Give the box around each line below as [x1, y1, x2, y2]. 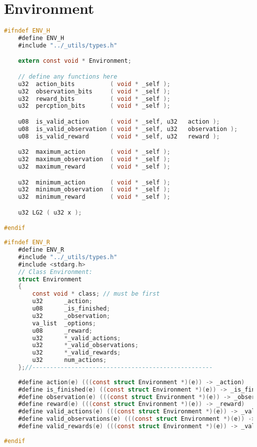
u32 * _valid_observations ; [32, 342, 139, 349]
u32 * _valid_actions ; [32, 334, 121, 342]
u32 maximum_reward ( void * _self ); [18, 163, 171, 170]
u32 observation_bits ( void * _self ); [18, 88, 171, 95]
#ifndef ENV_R [4, 239, 50, 246]
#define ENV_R [18, 246, 64, 254]
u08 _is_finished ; [32, 305, 110, 313]
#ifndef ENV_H [4, 27, 50, 35]
